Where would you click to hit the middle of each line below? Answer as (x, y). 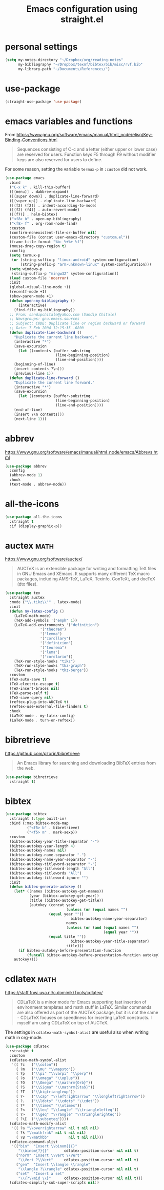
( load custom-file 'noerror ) (39, 278)
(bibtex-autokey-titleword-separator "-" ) (53, 864)
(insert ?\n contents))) (39, 414)
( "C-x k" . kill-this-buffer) (40, 187)
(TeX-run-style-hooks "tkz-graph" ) (50, 666)
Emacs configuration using (82, 9)
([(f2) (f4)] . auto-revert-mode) (44, 210)
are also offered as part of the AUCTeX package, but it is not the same (88, 1013)
